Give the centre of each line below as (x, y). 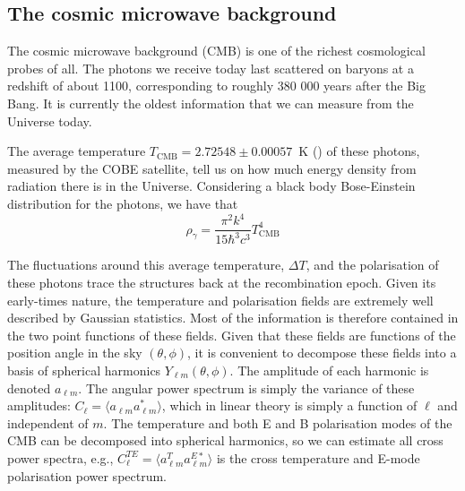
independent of (48, 422)
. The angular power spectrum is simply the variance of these (246, 388)
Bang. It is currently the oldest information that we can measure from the (211, 103)
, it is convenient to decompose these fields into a (322, 353)
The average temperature (77, 151)
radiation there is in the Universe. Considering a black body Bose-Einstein (211, 186)
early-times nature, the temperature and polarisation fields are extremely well (220, 300)
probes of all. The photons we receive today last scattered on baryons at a (211, 68)
